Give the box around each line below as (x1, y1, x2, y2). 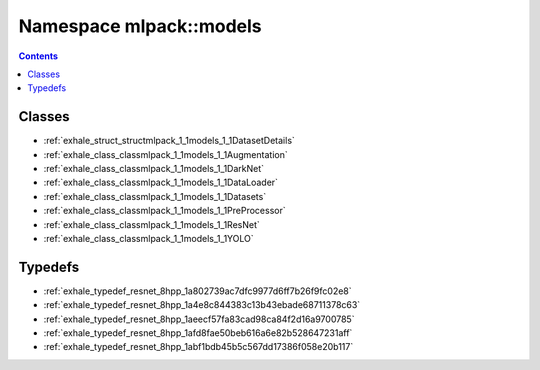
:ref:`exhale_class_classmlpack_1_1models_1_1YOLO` (43, 232, 254, 244)
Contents (18, 50, 59, 62)
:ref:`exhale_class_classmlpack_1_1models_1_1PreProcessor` (43, 205, 286, 217)
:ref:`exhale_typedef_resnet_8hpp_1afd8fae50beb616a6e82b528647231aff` (43, 327, 353, 339)
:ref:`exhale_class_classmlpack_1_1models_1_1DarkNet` (43, 163, 265, 175)
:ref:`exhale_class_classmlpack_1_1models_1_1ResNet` (43, 218, 260, 230)
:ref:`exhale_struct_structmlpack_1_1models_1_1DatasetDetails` (43, 135, 295, 147)
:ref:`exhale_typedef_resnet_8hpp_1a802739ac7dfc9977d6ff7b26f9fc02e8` (43, 285, 352, 297)
